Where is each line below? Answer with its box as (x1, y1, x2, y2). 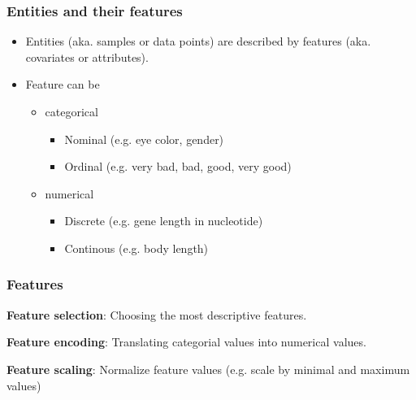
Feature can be (25, 76, 100, 93)
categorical (45, 103, 98, 120)
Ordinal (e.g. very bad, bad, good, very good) (64, 158, 292, 175)
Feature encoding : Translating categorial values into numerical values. (6, 333, 366, 350)
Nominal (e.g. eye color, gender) (64, 130, 224, 147)
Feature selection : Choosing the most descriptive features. (6, 306, 307, 323)
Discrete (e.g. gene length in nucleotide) (64, 212, 263, 229)
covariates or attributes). (25, 48, 149, 65)
